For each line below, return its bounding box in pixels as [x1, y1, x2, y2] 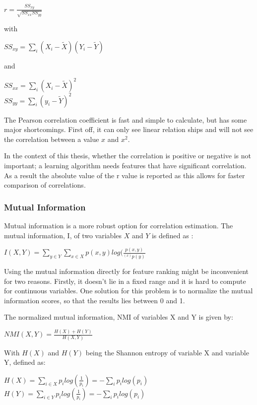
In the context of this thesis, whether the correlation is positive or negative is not [4, 150, 251, 161]
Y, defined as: [4, 357, 46, 367]
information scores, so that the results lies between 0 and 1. [4, 295, 185, 305]
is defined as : [151, 230, 193, 240]
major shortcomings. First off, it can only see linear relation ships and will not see [4, 124, 254, 135]
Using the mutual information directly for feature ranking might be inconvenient [4, 266, 249, 276]
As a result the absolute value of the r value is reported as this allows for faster [4, 170, 245, 180]
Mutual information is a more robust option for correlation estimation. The [4, 220, 233, 230]
